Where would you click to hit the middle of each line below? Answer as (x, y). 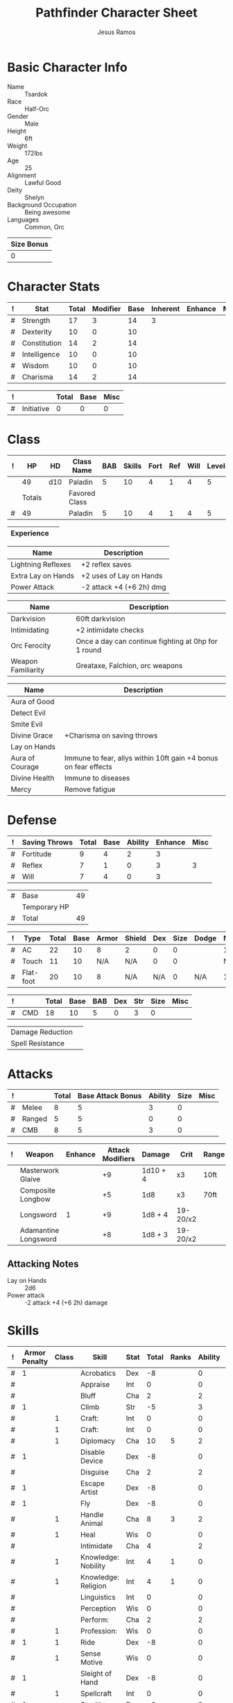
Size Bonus (29, 244)
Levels (218, 465)
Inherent (166, 308)
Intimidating (30, 630)
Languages (23, 219)
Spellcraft (96, 1694)
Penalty (35, 1361)
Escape (93, 1484)
